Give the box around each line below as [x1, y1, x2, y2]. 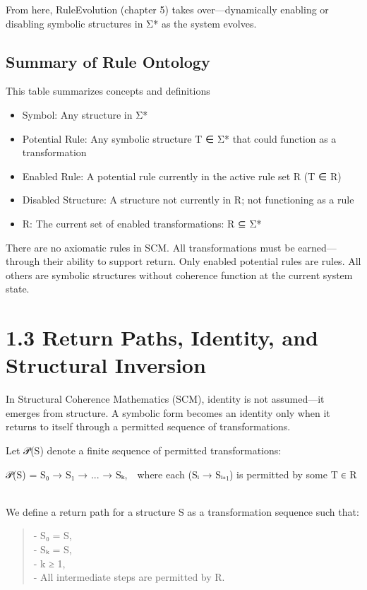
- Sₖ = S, [33, 541, 72, 556]
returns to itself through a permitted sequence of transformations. [6, 419, 291, 434]
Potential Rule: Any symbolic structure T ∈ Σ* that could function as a [22, 131, 337, 146]
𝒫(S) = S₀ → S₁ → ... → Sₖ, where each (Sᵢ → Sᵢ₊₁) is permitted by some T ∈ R [6, 466, 357, 481]
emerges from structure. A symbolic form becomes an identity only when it [6, 405, 330, 420]
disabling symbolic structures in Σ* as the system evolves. [6, 16, 257, 30]
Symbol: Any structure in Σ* [22, 107, 148, 122]
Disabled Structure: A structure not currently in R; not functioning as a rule [22, 192, 354, 207]
